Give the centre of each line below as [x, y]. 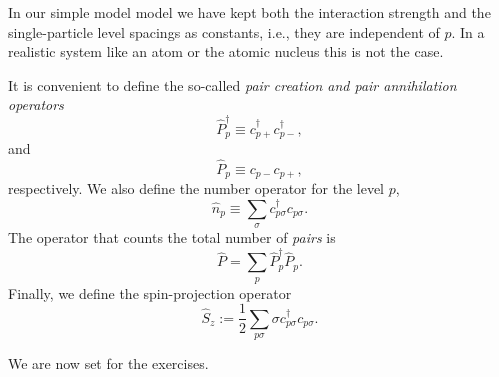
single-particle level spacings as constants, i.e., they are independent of [224, 31]
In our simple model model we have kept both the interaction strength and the [249, 12]
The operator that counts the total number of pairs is [172, 237]
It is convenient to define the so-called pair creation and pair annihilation [232, 84]
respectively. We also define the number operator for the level [196, 188]
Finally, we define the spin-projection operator [150, 292]
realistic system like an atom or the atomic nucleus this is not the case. [226, 51]
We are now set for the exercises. [108, 363]
